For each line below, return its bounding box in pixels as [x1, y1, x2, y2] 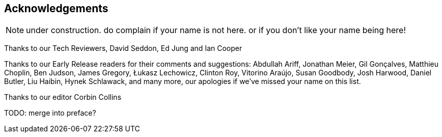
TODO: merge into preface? [4, 108, 96, 118]
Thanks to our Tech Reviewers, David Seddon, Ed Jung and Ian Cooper [4, 44, 242, 53]
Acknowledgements [4, 2, 108, 15]
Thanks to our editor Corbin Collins [4, 93, 122, 102]
